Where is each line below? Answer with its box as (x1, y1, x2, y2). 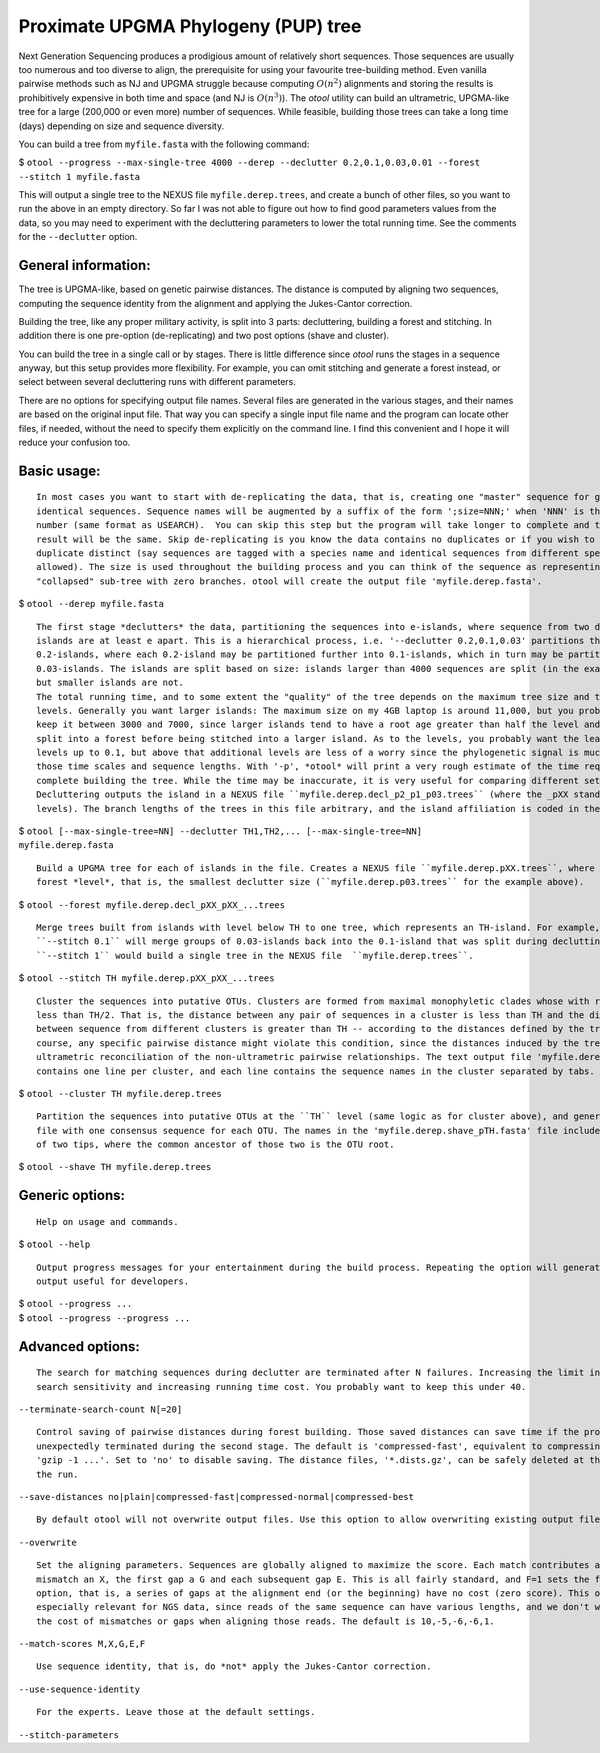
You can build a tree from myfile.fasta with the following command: (18, 138, 310, 150)
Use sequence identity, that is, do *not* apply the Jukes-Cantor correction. (36, 1661, 432, 1672)
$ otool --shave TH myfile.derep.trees (18, 1161, 212, 1173)
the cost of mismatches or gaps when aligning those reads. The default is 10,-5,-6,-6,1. (36, 1615, 495, 1627)
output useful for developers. (36, 1276, 190, 1287)
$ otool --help (18, 1238, 91, 1250)
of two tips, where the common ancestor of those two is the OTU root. (36, 1139, 395, 1150)
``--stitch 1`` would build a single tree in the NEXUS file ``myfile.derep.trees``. (36, 950, 474, 961)
